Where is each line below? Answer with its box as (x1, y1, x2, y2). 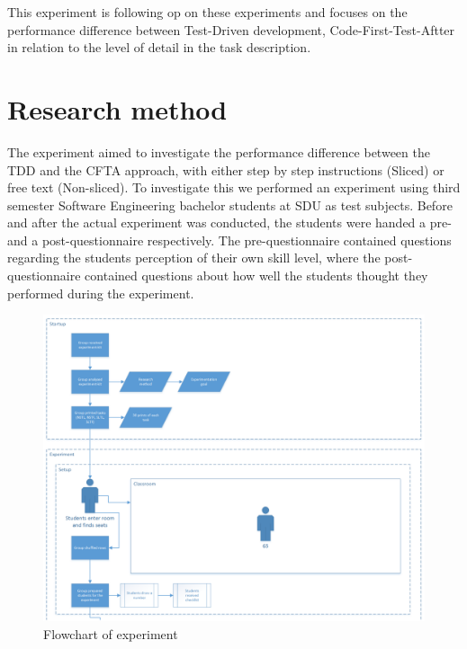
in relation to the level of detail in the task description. (7, 38, 311, 57)
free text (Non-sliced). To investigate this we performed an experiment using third (7, 178, 461, 197)
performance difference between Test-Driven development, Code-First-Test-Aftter (7, 20, 455, 39)
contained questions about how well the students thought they (85, 266, 428, 285)
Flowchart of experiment (43, 625, 178, 644)
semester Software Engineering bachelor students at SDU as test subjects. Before (7, 195, 453, 214)
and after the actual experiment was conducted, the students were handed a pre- (7, 213, 452, 232)
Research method (7, 90, 228, 127)
